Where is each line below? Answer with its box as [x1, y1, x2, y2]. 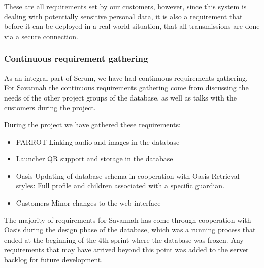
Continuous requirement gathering [4, 52, 148, 65]
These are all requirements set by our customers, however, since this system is [4, 1, 247, 11]
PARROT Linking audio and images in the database [16, 136, 180, 147]
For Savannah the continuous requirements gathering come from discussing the [4, 82, 249, 93]
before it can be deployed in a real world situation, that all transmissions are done [4, 21, 260, 31]
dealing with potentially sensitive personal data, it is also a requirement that [4, 11, 243, 21]
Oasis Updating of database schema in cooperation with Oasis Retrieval [16, 170, 240, 181]
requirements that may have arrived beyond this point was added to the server [4, 244, 249, 255]
